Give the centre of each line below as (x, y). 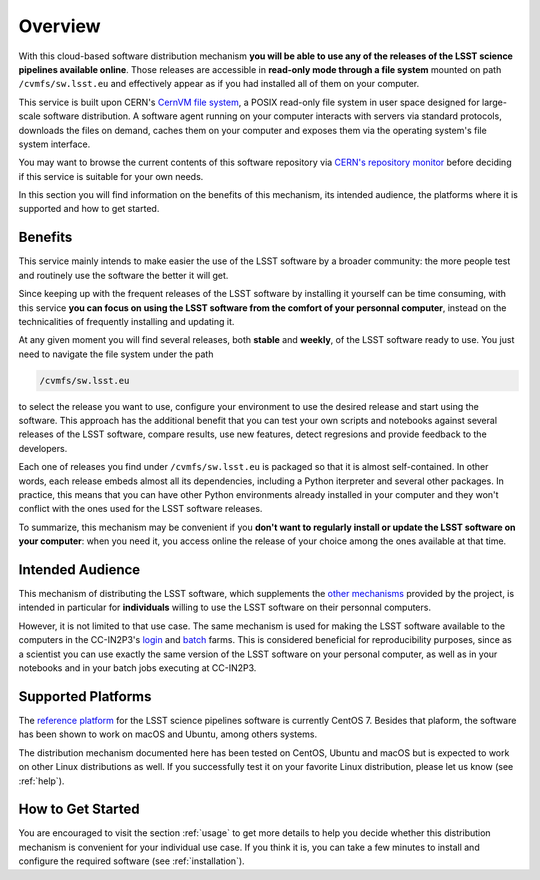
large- (494, 102)
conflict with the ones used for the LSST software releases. (140, 509)
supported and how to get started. (89, 209)
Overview (59, 26)
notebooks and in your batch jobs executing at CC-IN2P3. (137, 668)
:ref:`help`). (41, 781)
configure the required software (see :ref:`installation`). (131, 861)
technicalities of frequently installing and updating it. (126, 321)
